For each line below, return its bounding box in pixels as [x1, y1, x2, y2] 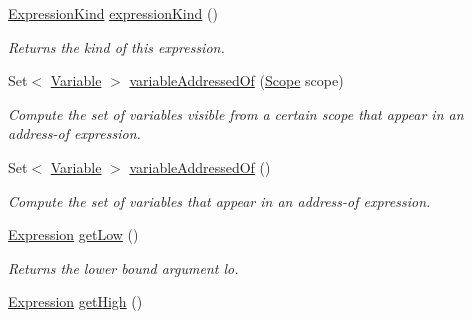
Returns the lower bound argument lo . [8, 257, 239, 278]
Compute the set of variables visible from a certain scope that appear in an [8, 103, 464, 124]
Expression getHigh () [8, 291, 143, 312]
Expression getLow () [8, 224, 139, 245]
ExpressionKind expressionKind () [8, 3, 218, 23]
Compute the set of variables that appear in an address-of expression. [8, 190, 431, 211]
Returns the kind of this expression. [8, 36, 225, 57]
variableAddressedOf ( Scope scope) [129, 70, 344, 91]
